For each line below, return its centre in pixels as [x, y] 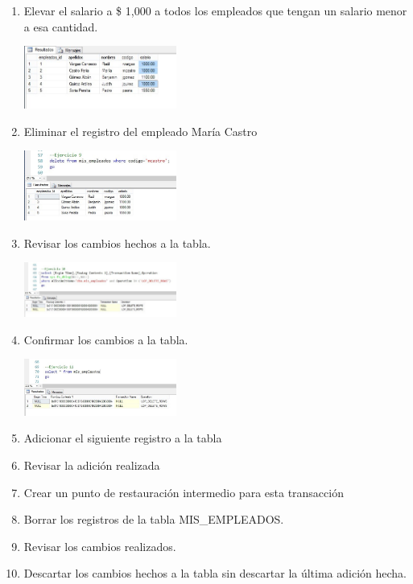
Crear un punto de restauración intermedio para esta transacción [184, 492]
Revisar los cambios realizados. [100, 546]
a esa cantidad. [61, 26]
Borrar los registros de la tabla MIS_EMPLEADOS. [154, 519]
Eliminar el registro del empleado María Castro [140, 131]
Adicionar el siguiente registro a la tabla [123, 438]
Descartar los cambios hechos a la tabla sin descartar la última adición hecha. [215, 573]
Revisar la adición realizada [92, 465]
